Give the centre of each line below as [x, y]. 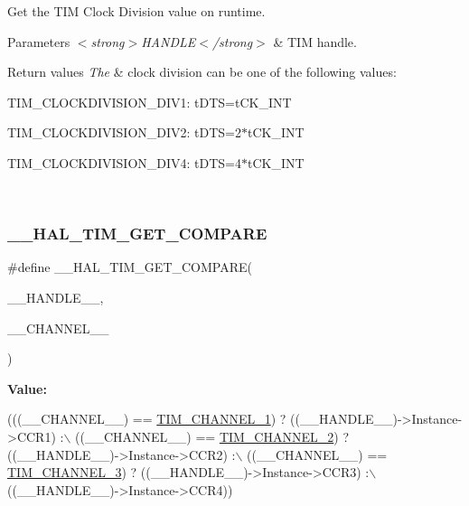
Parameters [39, 41]
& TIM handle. [315, 41]
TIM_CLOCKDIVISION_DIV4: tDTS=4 [125, 162]
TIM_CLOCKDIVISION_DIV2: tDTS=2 [125, 132]
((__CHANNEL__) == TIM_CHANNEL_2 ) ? [212, 436]
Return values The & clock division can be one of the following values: [202, 72]
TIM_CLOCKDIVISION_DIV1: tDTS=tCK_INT [150, 102]
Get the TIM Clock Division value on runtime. [136, 11]
